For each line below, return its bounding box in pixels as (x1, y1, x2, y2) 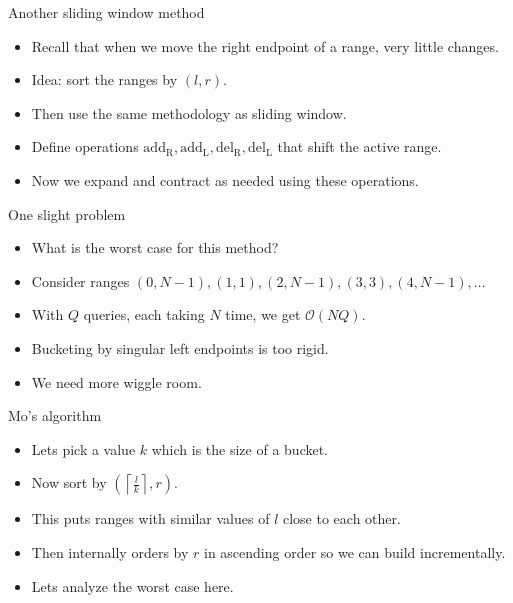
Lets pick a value (31, 438, 136, 459)
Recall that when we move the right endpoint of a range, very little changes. (31, 35, 499, 56)
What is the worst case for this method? (31, 237, 279, 258)
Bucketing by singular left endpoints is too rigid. (31, 337, 329, 358)
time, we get (225, 304, 301, 325)
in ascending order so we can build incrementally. (204, 541, 506, 562)
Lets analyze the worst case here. (31, 575, 234, 596)
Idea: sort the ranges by (31, 69, 178, 90)
